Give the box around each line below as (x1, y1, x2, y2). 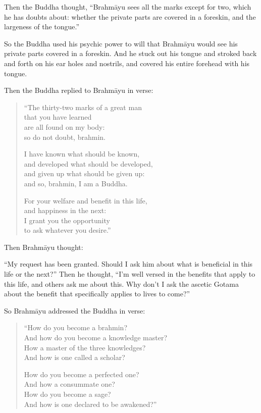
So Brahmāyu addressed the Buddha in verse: (4, 305, 145, 316)
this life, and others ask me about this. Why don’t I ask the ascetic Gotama (4, 278, 239, 289)
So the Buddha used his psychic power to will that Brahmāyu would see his (4, 38, 238, 48)
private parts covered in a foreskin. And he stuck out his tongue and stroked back (4, 48, 257, 59)
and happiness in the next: (24, 205, 107, 216)
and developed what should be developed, (24, 158, 153, 169)
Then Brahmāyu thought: (4, 241, 83, 252)
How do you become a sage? (24, 389, 111, 399)
